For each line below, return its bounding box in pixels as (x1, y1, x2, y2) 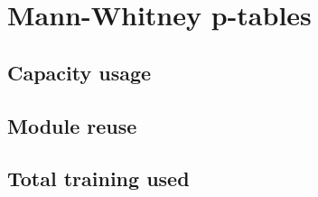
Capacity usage (7, 58, 152, 86)
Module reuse (7, 111, 137, 139)
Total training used (7, 164, 190, 192)
